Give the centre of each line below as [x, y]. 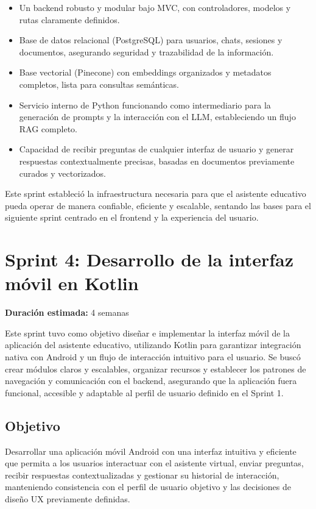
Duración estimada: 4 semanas [67, 312]
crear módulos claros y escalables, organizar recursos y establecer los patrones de [156, 368]
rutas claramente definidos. [69, 19]
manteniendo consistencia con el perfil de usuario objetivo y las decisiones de [148, 487]
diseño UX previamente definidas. [68, 498]
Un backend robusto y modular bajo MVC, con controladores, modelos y [155, 7]
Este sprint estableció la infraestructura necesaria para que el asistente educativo [156, 194]
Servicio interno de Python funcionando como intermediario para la [145, 105]
